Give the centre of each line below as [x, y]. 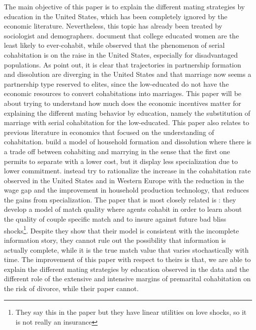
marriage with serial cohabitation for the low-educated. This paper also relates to [127, 122]
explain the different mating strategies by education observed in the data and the [127, 269]
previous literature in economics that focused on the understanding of [109, 132]
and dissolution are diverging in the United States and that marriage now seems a [128, 74]
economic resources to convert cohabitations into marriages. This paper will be [123, 93]
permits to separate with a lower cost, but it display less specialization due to [121, 161]
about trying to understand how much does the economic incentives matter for [123, 103]
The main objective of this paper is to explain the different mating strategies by [125, 6]
